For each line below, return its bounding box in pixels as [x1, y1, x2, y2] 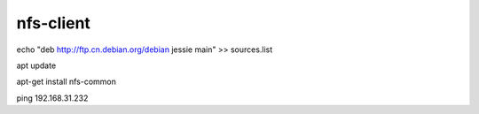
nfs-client [16, 13, 90, 33]
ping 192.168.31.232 [16, 93, 89, 103]
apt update [16, 60, 57, 71]
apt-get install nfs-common [16, 76, 117, 87]
